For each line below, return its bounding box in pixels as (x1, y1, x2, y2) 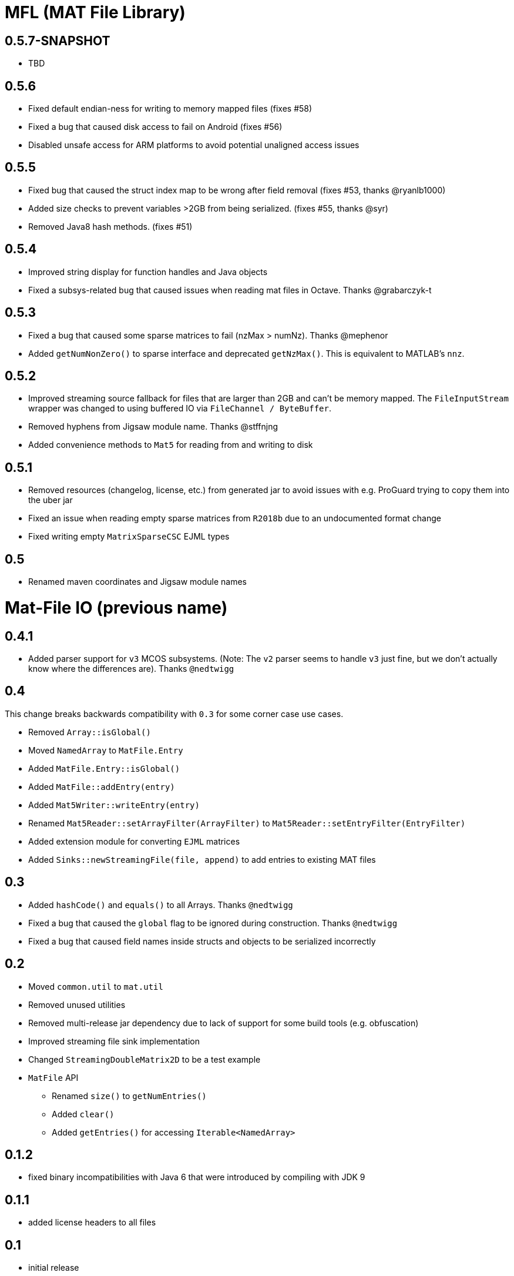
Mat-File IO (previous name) (5, 597, 228, 618)
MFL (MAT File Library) (5, 2, 186, 22)
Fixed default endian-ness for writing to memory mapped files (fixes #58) (28, 103, 313, 114)
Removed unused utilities (28, 999, 126, 1010)
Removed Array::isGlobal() (28, 726, 151, 737)
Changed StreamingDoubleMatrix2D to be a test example (28, 1054, 261, 1064)
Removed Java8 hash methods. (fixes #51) (28, 221, 193, 232)
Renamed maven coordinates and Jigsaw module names (28, 577, 247, 587)
